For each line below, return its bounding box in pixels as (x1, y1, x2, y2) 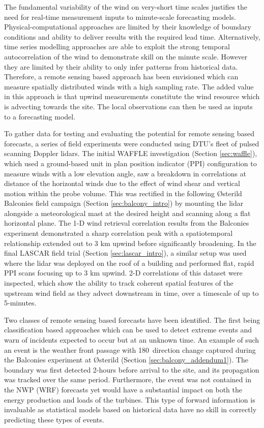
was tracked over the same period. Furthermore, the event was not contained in (4, 374, 251, 385)
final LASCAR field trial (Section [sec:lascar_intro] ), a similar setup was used (4, 248, 247, 258)
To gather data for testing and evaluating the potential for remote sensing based (4, 128, 255, 139)
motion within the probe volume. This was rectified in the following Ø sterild (4, 188, 242, 198)
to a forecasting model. (4, 111, 76, 121)
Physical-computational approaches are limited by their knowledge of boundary (4, 21, 251, 32)
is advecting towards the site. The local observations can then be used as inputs (4, 101, 253, 111)
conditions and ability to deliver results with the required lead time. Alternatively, (4, 31, 260, 42)
